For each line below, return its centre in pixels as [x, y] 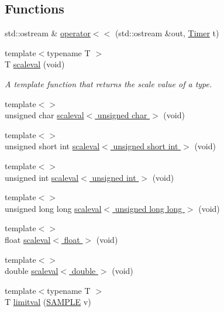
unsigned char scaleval [44, 115]
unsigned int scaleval [42, 177]
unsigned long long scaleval [53, 208]
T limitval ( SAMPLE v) [48, 302]
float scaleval [28, 239]
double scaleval [32, 271]
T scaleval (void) [35, 64]
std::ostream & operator [48, 33]
